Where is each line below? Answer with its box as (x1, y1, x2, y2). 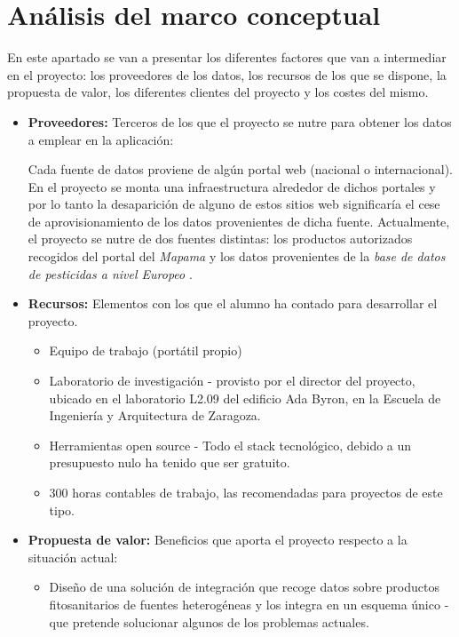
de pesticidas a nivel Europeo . (28, 264, 193, 283)
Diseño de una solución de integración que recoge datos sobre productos (49, 577, 439, 596)
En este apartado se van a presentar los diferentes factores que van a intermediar (7, 48, 447, 67)
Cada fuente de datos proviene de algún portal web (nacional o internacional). (28, 160, 453, 179)
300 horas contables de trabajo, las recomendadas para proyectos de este (49, 483, 443, 501)
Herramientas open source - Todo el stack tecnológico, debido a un (49, 435, 412, 454)
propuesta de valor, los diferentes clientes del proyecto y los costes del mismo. (7, 83, 429, 101)
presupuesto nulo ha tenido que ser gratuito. (49, 453, 290, 472)
